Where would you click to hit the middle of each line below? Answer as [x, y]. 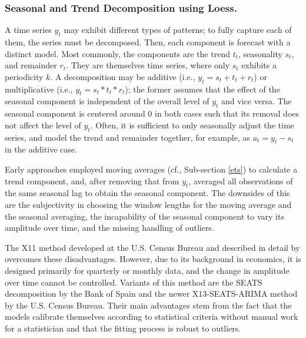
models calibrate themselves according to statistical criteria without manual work [152, 317]
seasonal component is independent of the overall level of [107, 101]
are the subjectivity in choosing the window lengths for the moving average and [148, 204]
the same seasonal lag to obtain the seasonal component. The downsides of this [147, 193]
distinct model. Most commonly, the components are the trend [117, 53]
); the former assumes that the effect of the [202, 89]
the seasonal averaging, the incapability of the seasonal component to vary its [144, 216]
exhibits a [259, 65]
